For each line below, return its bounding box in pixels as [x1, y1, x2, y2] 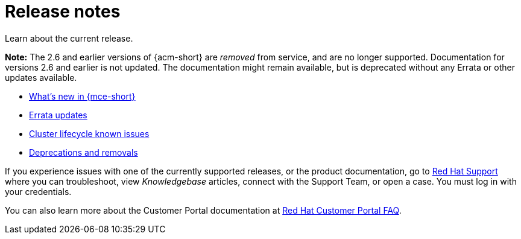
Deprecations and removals [29, 147, 138, 158]
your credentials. [5, 186, 72, 197]
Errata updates [29, 109, 87, 120]
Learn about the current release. [5, 33, 133, 43]
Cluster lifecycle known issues [29, 128, 150, 139]
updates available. [5, 72, 77, 83]
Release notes [5, 1, 121, 22]
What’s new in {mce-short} [29, 91, 136, 101]
